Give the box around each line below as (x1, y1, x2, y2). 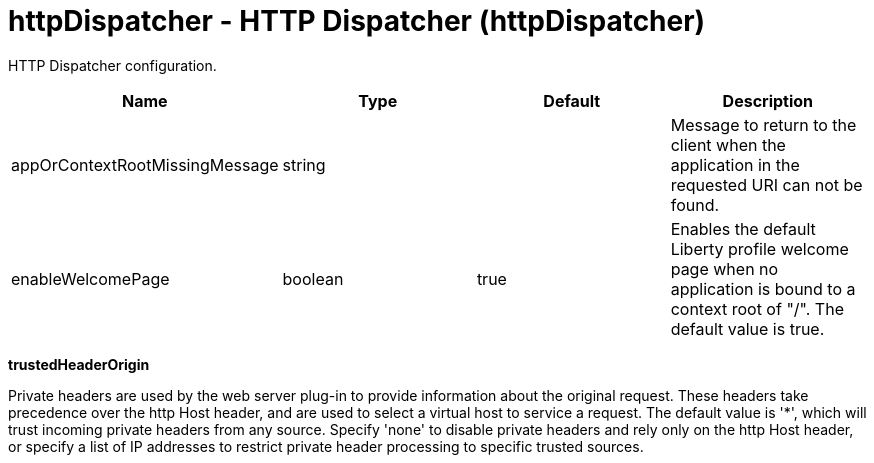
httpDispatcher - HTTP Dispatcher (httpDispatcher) (8, 4, 706, 38)
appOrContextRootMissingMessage (11, 154, 279, 175)
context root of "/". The (670, 298, 844, 319)
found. (670, 194, 720, 215)
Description (722, 90, 814, 111)
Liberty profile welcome (670, 238, 849, 259)
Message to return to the (670, 114, 857, 135)
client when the (670, 134, 786, 155)
